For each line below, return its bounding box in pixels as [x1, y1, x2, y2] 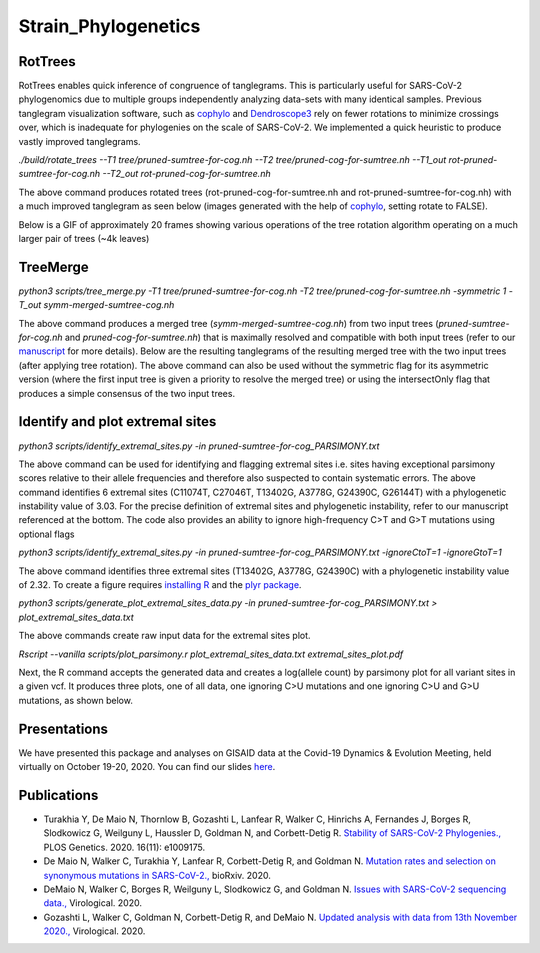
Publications [18, 786, 99, 804]
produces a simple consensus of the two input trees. [18, 387, 235, 399]
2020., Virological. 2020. [43, 925, 146, 937]
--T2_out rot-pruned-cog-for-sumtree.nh [102, 168, 271, 180]
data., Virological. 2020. [43, 897, 142, 909]
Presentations [18, 720, 109, 737]
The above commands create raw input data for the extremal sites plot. [18, 630, 311, 642]
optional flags [18, 528, 75, 540]
